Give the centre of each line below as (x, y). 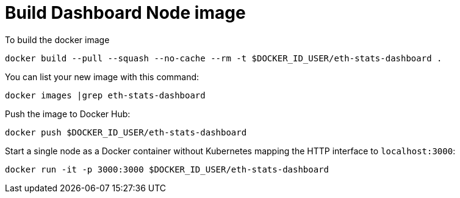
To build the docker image (57, 39)
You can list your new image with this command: (102, 77)
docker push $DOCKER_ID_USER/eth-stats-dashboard (126, 132)
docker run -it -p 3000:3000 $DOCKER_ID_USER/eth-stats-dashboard (167, 169)
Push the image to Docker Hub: (68, 114)
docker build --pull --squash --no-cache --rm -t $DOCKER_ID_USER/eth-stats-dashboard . (224, 58)
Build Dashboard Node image (125, 13)
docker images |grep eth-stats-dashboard (105, 95)
